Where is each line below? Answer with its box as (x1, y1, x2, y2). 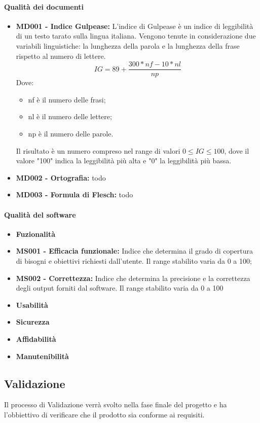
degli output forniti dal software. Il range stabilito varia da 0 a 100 (16, 283, 224, 293)
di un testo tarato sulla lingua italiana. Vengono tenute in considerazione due (16, 30, 256, 41)
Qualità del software (4, 209, 76, 220)
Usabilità (16, 299, 48, 310)
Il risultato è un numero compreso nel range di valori (16, 145, 180, 156)
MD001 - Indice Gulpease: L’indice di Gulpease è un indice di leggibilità (16, 20, 253, 31)
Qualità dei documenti (4, 1, 84, 12)
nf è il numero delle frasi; (28, 94, 106, 104)
